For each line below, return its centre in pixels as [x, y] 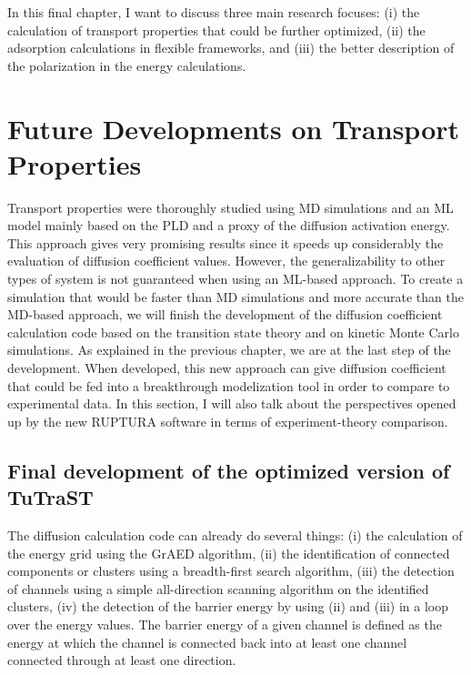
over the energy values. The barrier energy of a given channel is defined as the [225, 624]
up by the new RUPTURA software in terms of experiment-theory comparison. [228, 421]
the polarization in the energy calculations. [127, 65]
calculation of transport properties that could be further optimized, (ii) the [216, 30]
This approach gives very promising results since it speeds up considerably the [225, 242]
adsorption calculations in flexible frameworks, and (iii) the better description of [231, 48]
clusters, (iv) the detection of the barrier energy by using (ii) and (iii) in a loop [228, 606]
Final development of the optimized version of [229, 470]
